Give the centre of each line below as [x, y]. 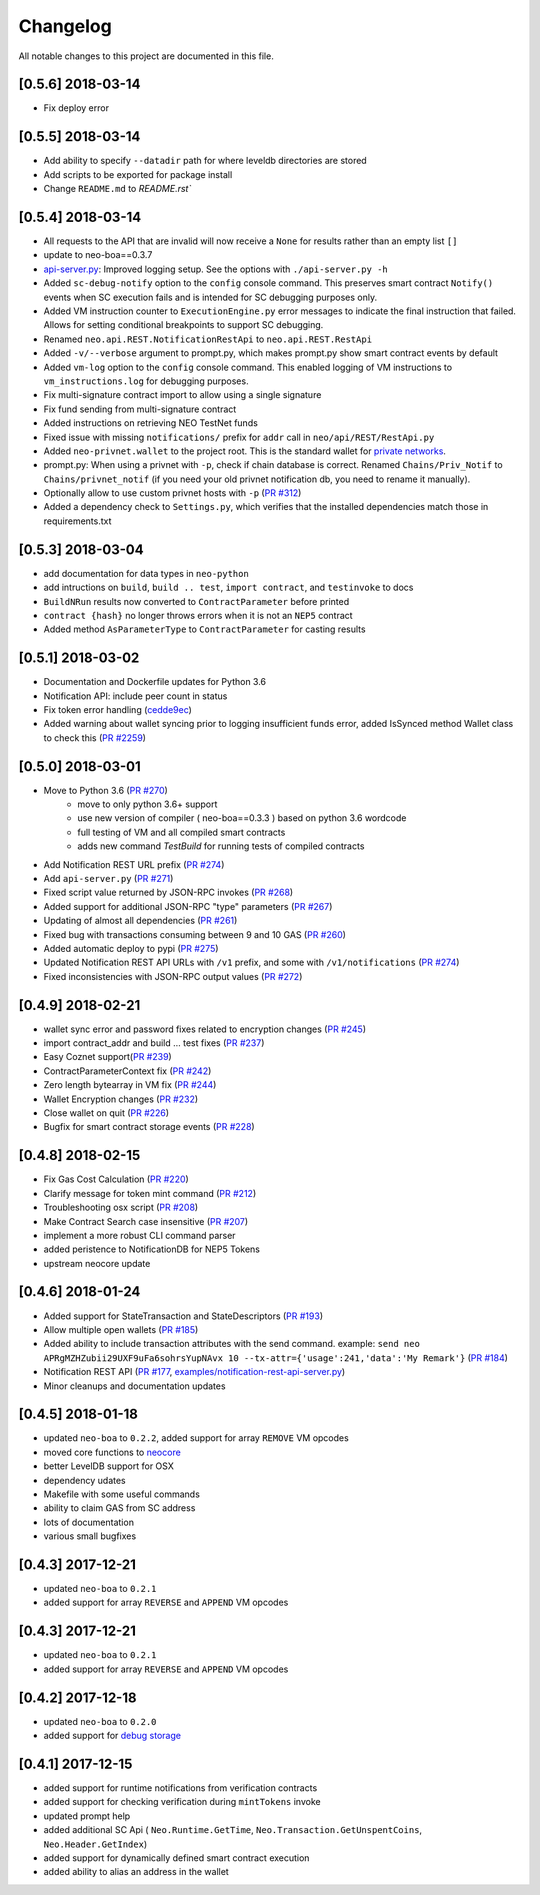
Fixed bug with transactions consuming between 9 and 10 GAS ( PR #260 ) [195, 934]
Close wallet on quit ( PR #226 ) [106, 1113]
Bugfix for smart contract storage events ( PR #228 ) [149, 1127]
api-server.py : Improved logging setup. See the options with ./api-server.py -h [216, 269]
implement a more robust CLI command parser [139, 1235]
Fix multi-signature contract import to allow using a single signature [182, 395]
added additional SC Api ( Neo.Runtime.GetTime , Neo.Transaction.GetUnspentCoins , [233, 1830]
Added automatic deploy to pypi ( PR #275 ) [131, 948]
